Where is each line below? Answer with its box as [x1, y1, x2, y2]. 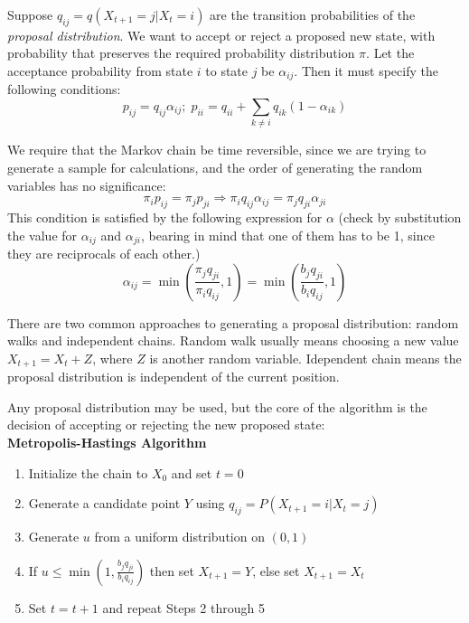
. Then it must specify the [294, 61, 438, 80]
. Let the [366, 43, 415, 62]
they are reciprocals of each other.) [7, 243, 201, 262]
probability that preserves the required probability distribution [7, 43, 355, 62]
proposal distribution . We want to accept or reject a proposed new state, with [7, 25, 436, 44]
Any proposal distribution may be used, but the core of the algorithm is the [7, 397, 427, 416]
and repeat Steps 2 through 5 [102, 598, 265, 617]
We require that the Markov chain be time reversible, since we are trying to [7, 140, 427, 159]
